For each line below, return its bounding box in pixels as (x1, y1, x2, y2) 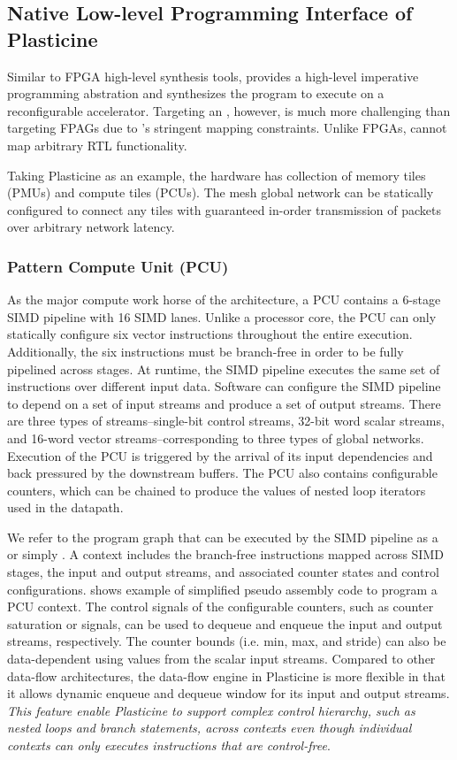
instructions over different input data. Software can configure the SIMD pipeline (7, 377, 441, 395)
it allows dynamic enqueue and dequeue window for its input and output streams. (7, 684, 450, 702)
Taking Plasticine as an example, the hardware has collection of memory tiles (7, 165, 426, 184)
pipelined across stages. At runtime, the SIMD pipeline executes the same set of (7, 359, 440, 378)
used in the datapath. (7, 498, 124, 517)
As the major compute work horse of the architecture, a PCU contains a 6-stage (7, 290, 441, 309)
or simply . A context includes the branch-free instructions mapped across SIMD (7, 545, 444, 564)
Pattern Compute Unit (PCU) (7, 255, 229, 277)
